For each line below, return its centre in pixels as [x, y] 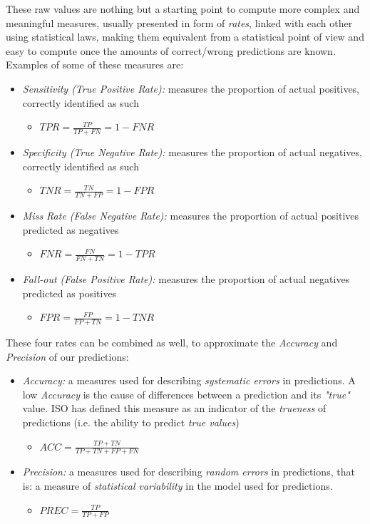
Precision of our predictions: [67, 356]
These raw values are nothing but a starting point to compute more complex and [183, 9]
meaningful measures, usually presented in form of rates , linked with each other [179, 22]
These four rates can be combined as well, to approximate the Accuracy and [172, 343]
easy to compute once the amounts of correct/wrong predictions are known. [171, 50]
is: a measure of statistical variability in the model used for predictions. [178, 486]
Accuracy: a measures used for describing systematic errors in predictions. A [189, 380]
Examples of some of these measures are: [95, 65]
